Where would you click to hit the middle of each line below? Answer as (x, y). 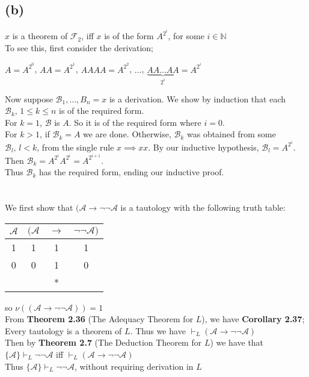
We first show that (39, 207)
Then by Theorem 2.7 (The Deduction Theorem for (103, 342)
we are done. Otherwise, (127, 134)
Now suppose (29, 98)
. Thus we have (158, 330)
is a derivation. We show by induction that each (197, 98)
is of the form (129, 36)
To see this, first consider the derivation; (79, 47)
